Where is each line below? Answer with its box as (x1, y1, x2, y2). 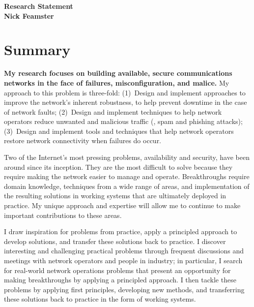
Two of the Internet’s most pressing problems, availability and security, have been (4, 152, 250, 162)
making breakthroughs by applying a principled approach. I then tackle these (4, 275, 236, 285)
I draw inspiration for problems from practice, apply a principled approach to (4, 226, 237, 237)
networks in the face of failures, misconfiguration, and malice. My (4, 77, 229, 88)
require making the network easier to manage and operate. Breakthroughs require (4, 171, 250, 182)
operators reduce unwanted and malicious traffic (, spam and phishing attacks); (4, 116, 243, 126)
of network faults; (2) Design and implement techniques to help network (4, 106, 222, 117)
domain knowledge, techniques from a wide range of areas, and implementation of (4, 181, 250, 191)
